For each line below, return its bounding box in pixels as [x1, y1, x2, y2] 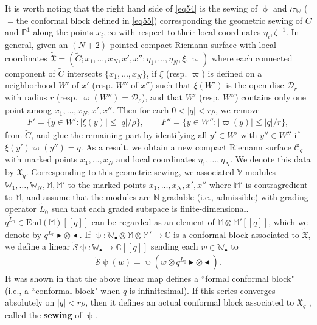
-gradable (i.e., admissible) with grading [159, 190, 308, 203]
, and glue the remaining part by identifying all [31, 128, 207, 141]
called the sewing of [5, 309, 82, 321]
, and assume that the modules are [21, 190, 151, 203]
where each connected [211, 51, 293, 64]
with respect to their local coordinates [119, 26, 261, 38]
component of [5, 66, 55, 79]
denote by [5, 228, 41, 240]
